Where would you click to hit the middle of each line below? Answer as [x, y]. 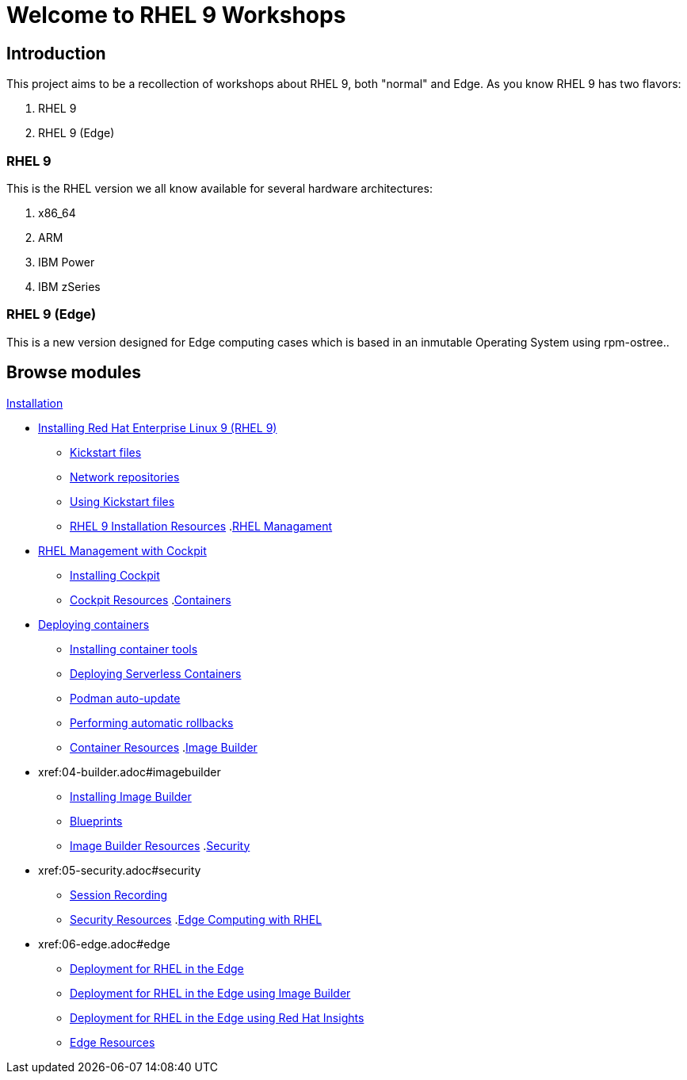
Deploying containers [94, 624]
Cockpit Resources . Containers [151, 599]
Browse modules [74, 373]
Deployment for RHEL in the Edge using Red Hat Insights [217, 1017]
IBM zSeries [69, 286]
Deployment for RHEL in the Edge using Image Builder [210, 993]
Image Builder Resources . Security [160, 845]
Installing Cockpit [115, 575]
